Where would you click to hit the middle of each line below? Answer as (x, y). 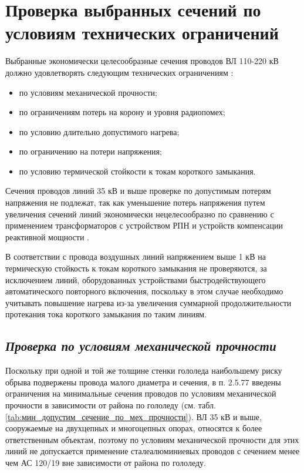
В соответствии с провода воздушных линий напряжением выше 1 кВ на (136, 256)
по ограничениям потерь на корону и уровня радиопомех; (122, 112)
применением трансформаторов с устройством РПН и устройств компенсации (144, 225)
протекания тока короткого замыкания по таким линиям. (106, 314)
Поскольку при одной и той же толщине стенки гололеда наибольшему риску (144, 370)
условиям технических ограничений (142, 33)
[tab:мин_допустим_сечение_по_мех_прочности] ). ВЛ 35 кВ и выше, (134, 416)
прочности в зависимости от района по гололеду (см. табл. (111, 405)
